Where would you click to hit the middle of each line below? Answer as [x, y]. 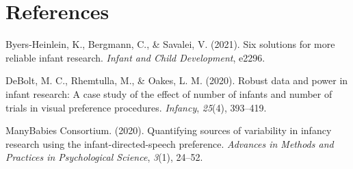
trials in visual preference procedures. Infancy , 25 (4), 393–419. [136, 107]
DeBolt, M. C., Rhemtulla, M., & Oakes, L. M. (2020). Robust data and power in [177, 80]
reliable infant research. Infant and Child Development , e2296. [135, 57]
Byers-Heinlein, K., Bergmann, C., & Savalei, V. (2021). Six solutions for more [170, 44]
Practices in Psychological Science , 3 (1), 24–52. [104, 157]
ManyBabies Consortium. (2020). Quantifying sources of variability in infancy [169, 130]
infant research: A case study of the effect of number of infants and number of [169, 93]
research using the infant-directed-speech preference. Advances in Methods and [170, 143]
